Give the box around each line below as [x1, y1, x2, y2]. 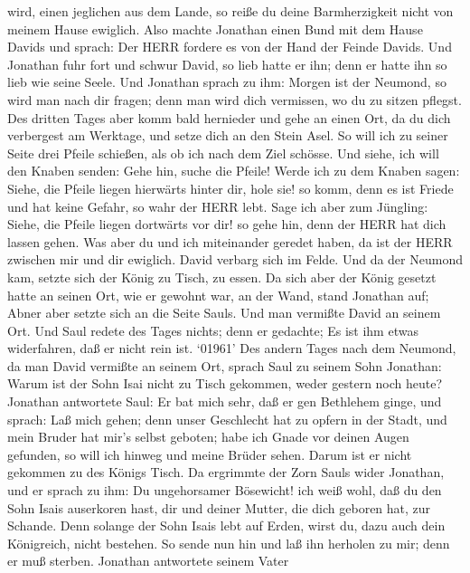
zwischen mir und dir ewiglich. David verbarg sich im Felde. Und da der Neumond [7, 250, 463, 269]
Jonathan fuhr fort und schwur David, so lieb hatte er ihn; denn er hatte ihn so [7, 54, 447, 73]
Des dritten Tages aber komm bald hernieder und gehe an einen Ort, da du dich [7, 108, 451, 127]
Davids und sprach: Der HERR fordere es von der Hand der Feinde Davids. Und [7, 37, 452, 56]
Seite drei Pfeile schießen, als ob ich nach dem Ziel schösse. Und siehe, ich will [7, 143, 439, 162]
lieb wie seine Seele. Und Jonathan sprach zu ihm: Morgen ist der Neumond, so [7, 72, 446, 91]
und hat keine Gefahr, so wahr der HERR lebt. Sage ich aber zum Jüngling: [7, 196, 428, 215]
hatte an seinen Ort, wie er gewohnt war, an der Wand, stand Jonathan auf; [7, 285, 429, 304]
